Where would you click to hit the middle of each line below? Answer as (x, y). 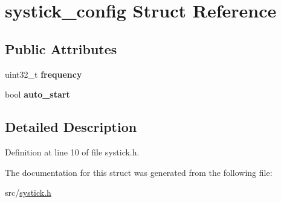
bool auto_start (37, 94)
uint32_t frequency (44, 74)
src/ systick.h (28, 192)
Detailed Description (71, 127)
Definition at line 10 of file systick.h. (72, 151)
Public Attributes (61, 48)
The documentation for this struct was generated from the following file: (139, 172)
